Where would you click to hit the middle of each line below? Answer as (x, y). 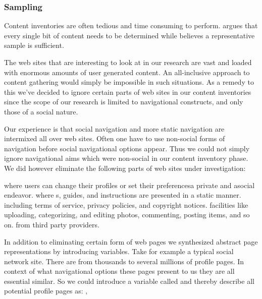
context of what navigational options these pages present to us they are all (119, 271)
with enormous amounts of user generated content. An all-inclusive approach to (127, 72)
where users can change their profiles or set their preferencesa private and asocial (129, 185)
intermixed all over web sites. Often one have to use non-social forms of (115, 138)
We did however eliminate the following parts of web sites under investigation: (125, 168)
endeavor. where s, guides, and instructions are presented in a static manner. (123, 195)
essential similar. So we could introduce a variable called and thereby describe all (129, 281)
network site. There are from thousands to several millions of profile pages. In (124, 261)
